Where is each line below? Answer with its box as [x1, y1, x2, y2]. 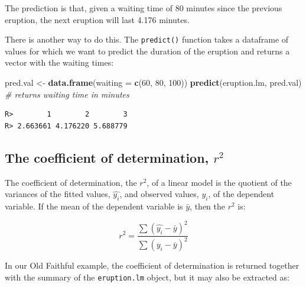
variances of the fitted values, [5, 188, 110, 200]
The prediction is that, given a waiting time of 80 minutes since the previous [5, 2, 282, 14]
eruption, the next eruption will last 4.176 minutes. [5, 13, 190, 25]
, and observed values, [119, 188, 199, 200]
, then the [190, 200, 225, 212]
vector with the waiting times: [5, 56, 114, 69]
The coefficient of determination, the [5, 176, 137, 188]
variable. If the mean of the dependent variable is [5, 200, 183, 212]
